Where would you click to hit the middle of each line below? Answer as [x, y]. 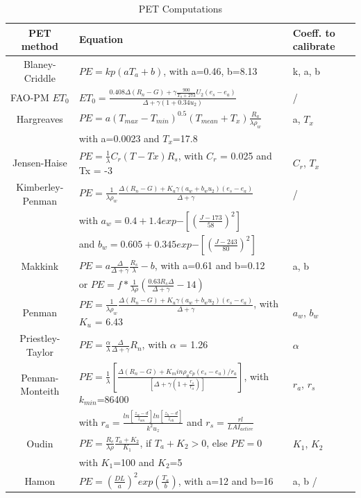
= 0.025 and [246, 155]
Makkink [40, 266]
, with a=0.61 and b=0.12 [210, 265]
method [40, 46]
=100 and [134, 462]
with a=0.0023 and [119, 138]
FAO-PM [30, 97]
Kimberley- [40, 187]
